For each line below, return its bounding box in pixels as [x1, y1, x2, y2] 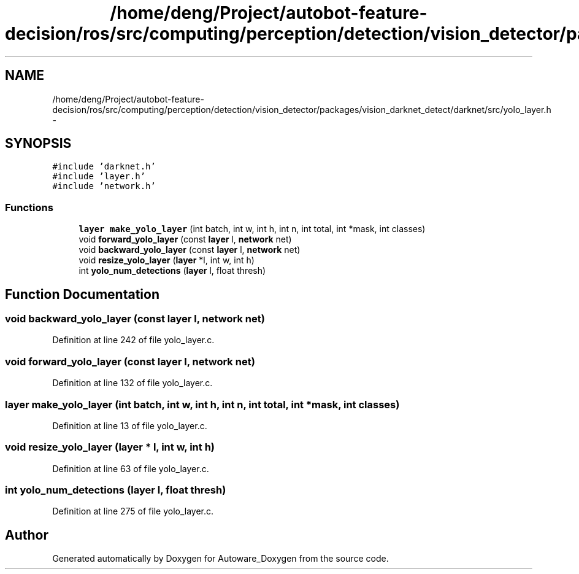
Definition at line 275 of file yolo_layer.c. [52, 506, 214, 517]
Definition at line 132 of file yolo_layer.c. [52, 378, 213, 389]
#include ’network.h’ [52, 181, 156, 192]
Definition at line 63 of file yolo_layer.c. [52, 463, 209, 474]
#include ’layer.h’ [52, 171, 146, 182]
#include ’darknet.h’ [52, 161, 156, 172]
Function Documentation [5, 286, 159, 302]
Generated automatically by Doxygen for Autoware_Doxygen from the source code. [52, 553, 389, 564]
